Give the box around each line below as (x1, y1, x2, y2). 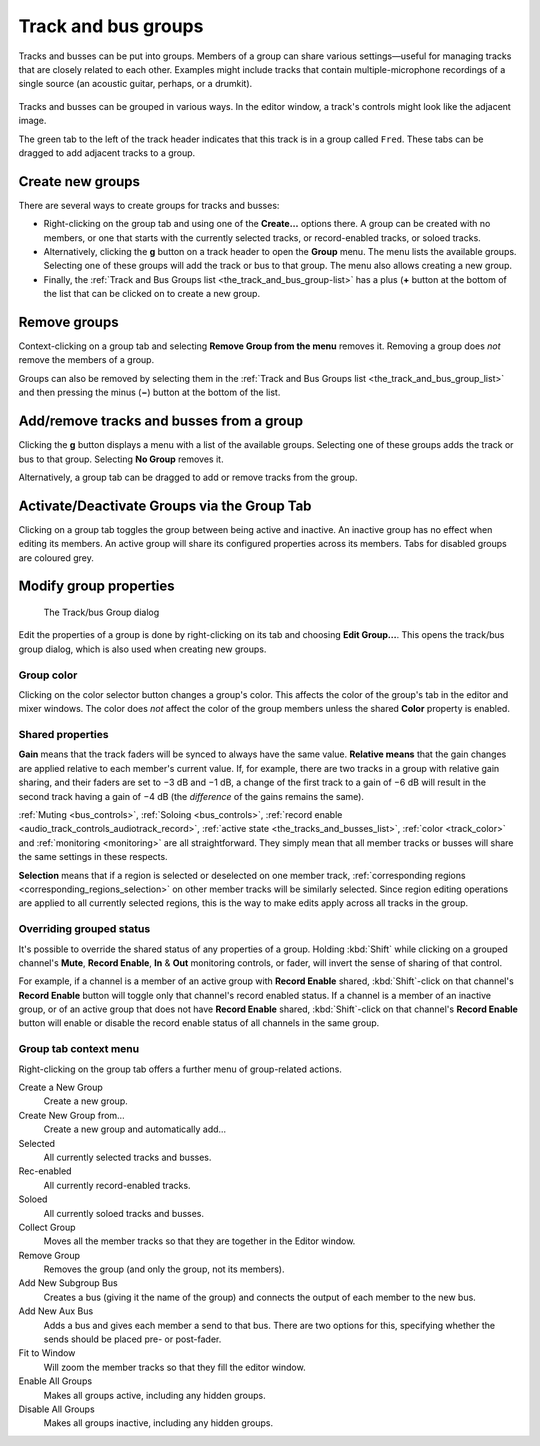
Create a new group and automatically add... (43, 1123, 227, 1135)
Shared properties (18, 728, 109, 742)
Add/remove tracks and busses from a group (18, 413, 304, 430)
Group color (18, 668, 78, 682)
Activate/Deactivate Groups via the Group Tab (18, 497, 312, 514)
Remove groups (18, 313, 119, 330)
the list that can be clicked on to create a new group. (43, 288, 260, 300)
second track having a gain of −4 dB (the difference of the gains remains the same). (18, 790, 365, 802)
